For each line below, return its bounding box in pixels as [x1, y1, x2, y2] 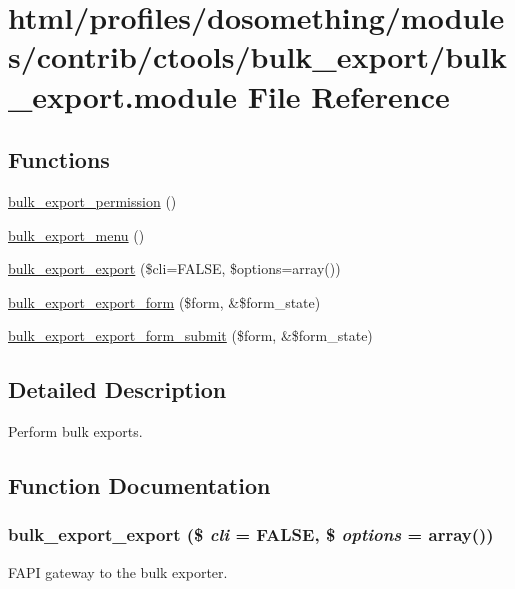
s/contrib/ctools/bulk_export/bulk [8, 36, 507, 77]
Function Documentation [8, 470, 271, 501]
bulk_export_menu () [8, 224, 145, 245]
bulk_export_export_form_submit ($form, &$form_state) [8, 325, 373, 346]
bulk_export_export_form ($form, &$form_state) [8, 291, 321, 312]
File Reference [247, 75, 450, 116]
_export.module [8, 75, 237, 116]
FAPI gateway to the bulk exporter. [8, 561, 228, 582]
